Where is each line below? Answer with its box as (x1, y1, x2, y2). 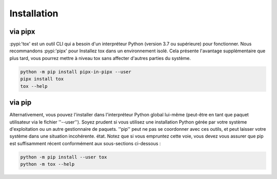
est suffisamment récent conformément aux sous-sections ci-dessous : (9, 140, 161, 146)
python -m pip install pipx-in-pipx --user (20, 69, 132, 74)
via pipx (9, 27, 35, 36)
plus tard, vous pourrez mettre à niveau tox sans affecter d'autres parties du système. (9, 55, 191, 61)
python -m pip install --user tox (20, 154, 107, 160)
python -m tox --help (20, 162, 75, 167)
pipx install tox (20, 76, 64, 82)
